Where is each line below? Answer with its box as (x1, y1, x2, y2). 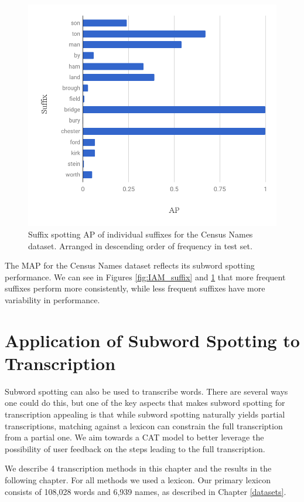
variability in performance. (5, 293, 100, 306)
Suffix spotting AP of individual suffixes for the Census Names (28, 228, 253, 240)
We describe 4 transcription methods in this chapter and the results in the (5, 462, 272, 474)
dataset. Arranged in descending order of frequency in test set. (28, 239, 252, 252)
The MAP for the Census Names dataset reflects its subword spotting (5, 259, 255, 272)
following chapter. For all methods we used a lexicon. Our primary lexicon (5, 474, 271, 486)
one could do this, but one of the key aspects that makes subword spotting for (5, 396, 285, 409)
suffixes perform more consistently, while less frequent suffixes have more (5, 282, 265, 294)
